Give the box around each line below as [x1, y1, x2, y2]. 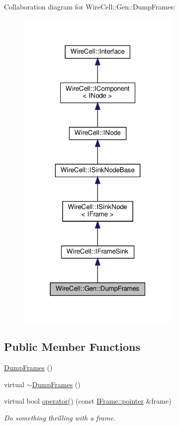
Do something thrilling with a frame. [4, 412, 116, 423]
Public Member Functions [4, 339, 140, 354]
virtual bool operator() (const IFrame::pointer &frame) [4, 396, 172, 406]
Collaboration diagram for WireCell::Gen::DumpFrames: [4, 1, 176, 11]
